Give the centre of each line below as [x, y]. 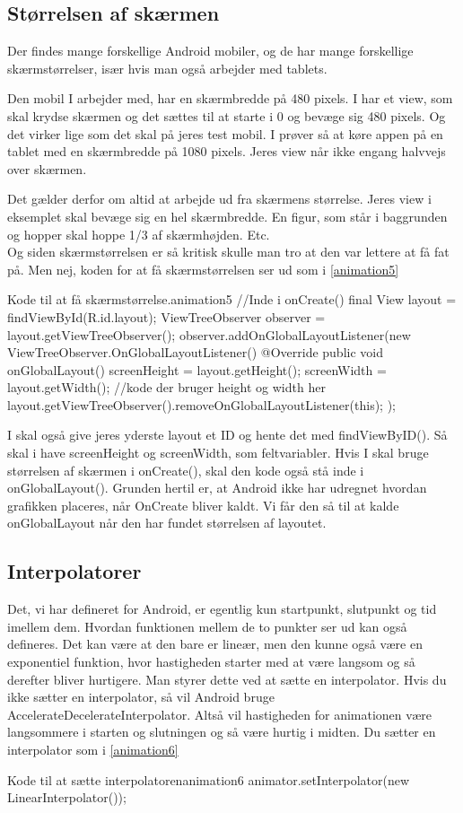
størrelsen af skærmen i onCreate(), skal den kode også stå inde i [186, 470]
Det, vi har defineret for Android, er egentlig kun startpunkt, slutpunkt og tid [222, 609]
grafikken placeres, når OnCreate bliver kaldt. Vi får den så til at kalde [203, 505]
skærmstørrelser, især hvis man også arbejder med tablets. [167, 68]
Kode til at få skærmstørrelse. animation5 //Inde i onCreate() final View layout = [232, 299]
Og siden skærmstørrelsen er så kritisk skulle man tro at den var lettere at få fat [228, 252]
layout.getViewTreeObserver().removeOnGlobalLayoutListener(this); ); [201, 404]
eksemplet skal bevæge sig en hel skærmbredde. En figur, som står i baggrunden [227, 216]
